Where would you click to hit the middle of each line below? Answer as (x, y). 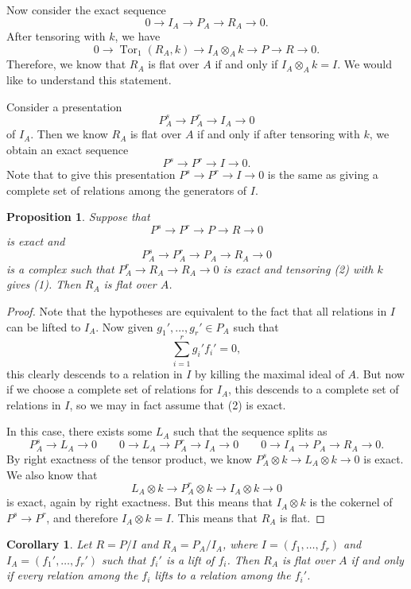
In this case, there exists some (79, 431)
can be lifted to (44, 326)
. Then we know (69, 134)
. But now (380, 373)
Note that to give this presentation (91, 174)
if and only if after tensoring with (279, 134)
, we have (138, 36)
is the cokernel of (351, 502)
